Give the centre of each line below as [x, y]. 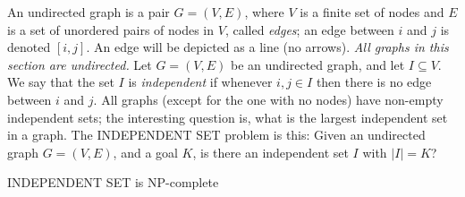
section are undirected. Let [80, 64]
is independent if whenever [200, 82]
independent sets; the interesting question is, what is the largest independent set [228, 117]
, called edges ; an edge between [309, 29]
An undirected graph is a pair [89, 12]
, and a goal [145, 152]
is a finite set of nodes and [372, 12]
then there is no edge [374, 82]
